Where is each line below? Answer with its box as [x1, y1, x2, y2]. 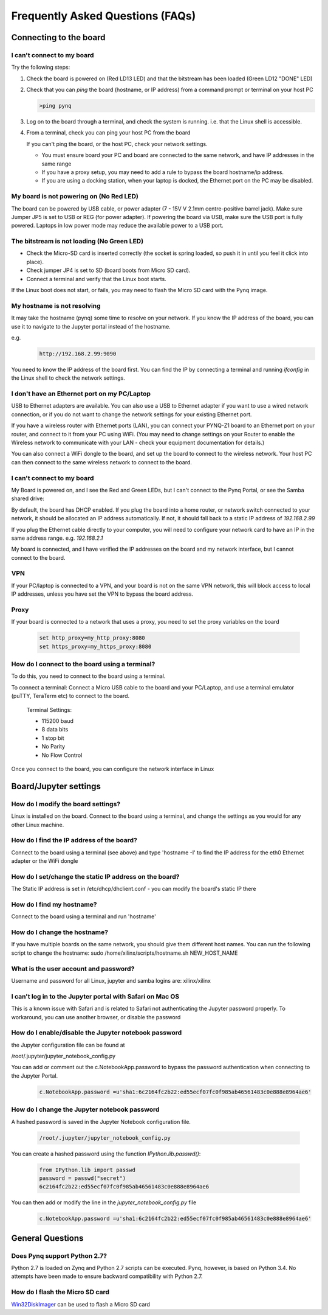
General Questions [11, 1233, 84, 1243]
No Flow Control [41, 752, 83, 759]
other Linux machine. [11, 821, 64, 828]
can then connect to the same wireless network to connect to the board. [11, 458, 193, 466]
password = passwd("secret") [39, 1174, 126, 1182]
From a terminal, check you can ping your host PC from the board [26, 129, 191, 136]
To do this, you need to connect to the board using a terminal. [11, 672, 166, 680]
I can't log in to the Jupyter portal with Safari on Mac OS [11, 992, 179, 1000]
